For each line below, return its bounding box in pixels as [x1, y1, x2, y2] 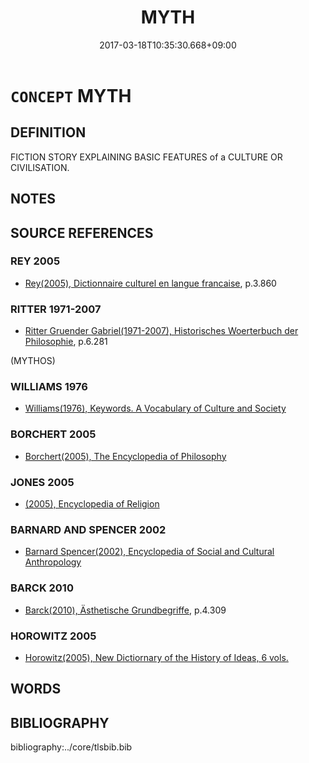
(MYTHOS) [10, 355, 56, 367]
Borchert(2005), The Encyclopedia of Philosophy [24, 450, 227, 462]
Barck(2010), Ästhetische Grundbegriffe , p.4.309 [24, 604, 227, 616]
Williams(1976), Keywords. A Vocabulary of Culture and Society [24, 402, 287, 415]
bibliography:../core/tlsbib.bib [10, 741, 133, 753]
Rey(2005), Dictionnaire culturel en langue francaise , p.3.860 [24, 277, 277, 289]
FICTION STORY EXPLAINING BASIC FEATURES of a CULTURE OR [10, 151, 283, 163]
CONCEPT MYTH [10, 84, 132, 107]
